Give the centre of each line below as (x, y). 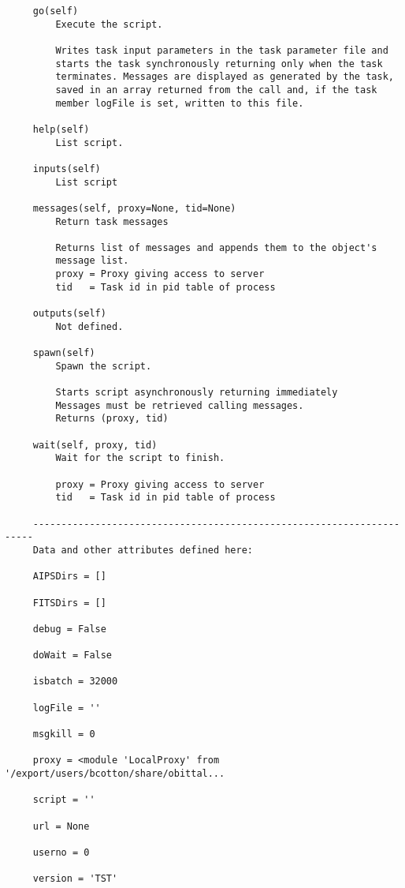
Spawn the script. (104, 366)
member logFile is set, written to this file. (180, 103)
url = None (61, 826)
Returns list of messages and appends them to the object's (216, 247)
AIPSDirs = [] (69, 577)
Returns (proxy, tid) (112, 419)
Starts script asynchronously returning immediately (197, 393)
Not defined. (89, 326)
